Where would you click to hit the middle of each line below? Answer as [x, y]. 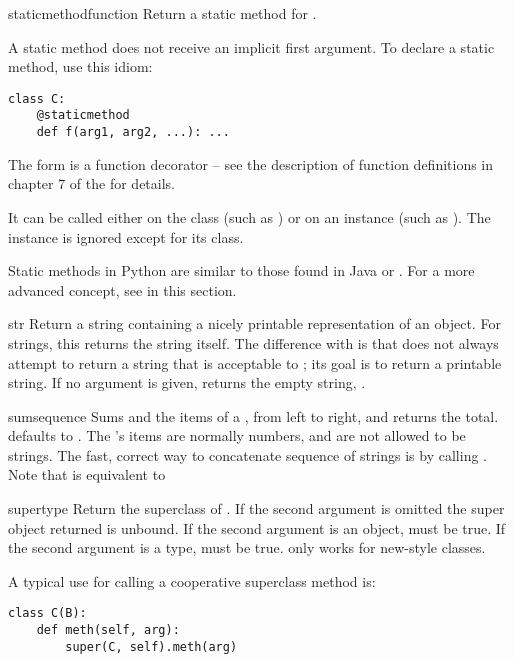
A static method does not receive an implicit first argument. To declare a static [251, 46]
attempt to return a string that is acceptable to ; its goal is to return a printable [255, 362]
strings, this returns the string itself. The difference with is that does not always [253, 342]
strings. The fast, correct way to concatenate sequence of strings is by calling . [247, 454]
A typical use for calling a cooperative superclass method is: [192, 580]
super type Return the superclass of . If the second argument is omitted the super [256, 508]
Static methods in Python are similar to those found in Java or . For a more [241, 270]
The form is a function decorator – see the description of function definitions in [251, 163]
